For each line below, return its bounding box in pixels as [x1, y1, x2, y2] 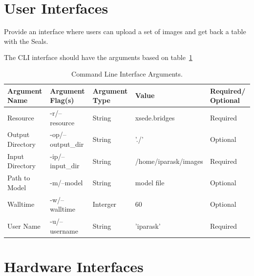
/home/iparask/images [135, 156, 203, 166]
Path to [7, 173, 30, 183]
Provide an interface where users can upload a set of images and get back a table [4, 26, 246, 37]
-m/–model [50, 177, 83, 188]
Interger [92, 199, 117, 209]
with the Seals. [4, 36, 48, 46]
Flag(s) [50, 95, 74, 105]
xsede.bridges [135, 112, 175, 122]
